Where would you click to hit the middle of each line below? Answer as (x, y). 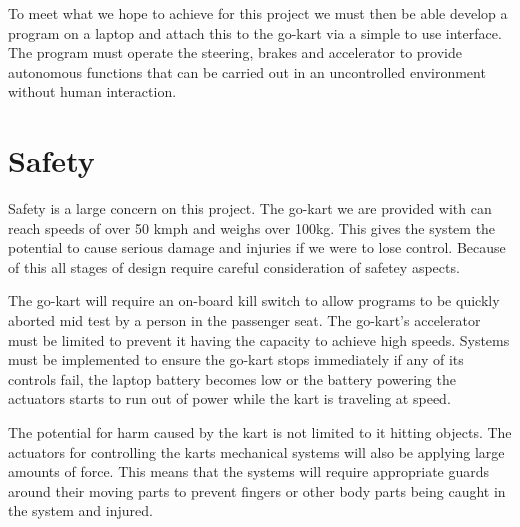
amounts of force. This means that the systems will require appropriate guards (249, 471)
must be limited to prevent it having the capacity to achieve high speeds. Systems (259, 339)
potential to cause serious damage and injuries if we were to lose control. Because (257, 247)
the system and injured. (80, 510)
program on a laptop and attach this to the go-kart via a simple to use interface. (255, 32)
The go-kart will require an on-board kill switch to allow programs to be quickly (254, 300)
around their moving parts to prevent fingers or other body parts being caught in (257, 490)
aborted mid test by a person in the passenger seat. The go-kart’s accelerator (244, 320)
